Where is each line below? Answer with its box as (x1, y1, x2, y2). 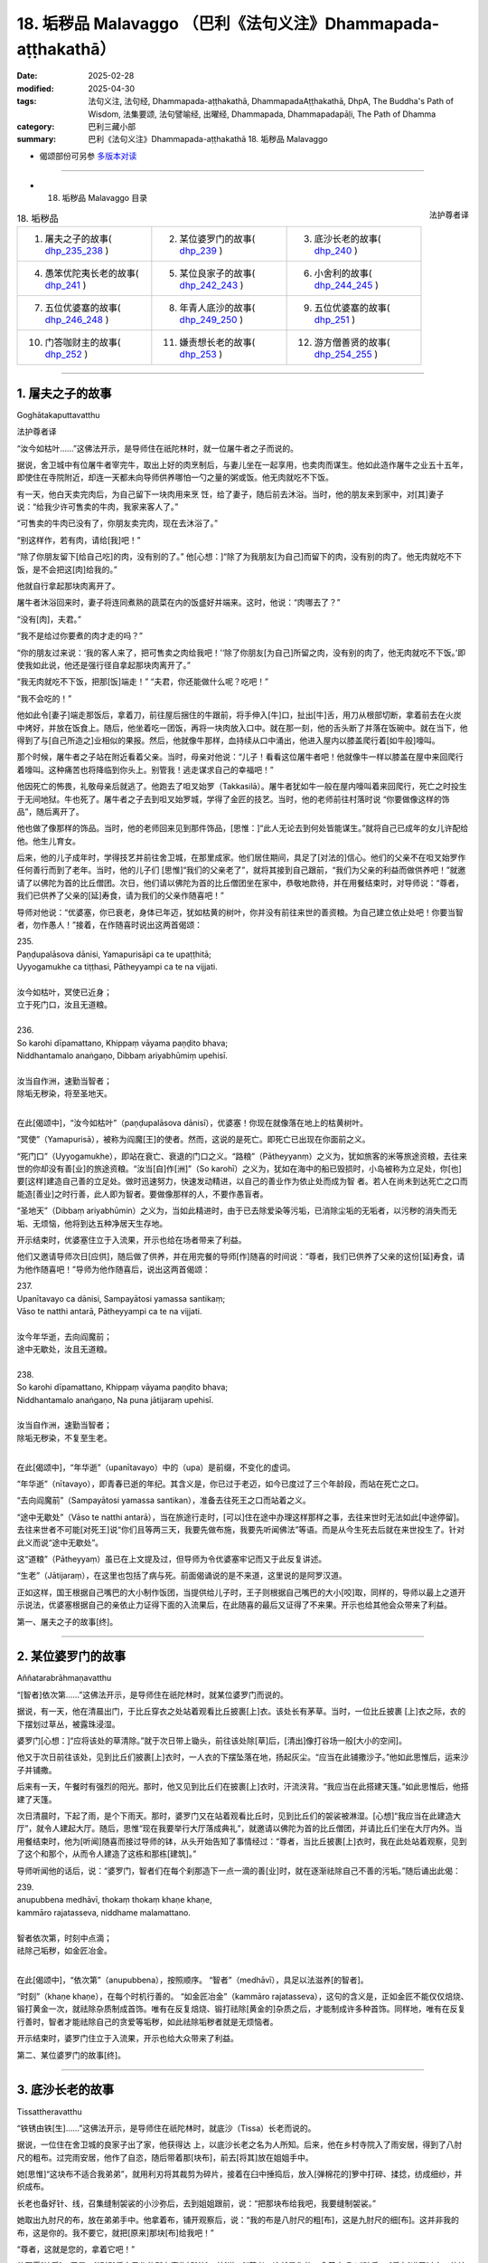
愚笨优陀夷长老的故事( (44, 267, 139, 280)
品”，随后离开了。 (16, 806, 85, 816)
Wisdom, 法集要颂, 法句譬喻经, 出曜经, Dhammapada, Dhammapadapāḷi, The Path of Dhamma (88, 109, 436, 119)
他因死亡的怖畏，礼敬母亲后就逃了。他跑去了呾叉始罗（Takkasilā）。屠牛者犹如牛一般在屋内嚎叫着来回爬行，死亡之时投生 (16, 781, 467, 792)
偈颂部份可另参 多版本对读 (39, 150, 137, 161)
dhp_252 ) (44, 349, 89, 361)
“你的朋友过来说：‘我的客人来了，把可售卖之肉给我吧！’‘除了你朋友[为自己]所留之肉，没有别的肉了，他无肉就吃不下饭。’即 (16, 647, 465, 658)
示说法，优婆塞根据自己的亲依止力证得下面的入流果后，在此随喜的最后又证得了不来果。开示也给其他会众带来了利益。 (16, 1599, 452, 1610)
